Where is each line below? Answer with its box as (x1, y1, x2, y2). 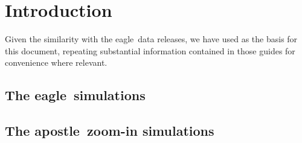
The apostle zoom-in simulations (5, 121, 214, 140)
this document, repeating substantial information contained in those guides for (5, 44, 295, 57)
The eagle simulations (5, 86, 146, 104)
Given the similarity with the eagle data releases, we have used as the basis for (5, 33, 298, 45)
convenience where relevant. (5, 56, 108, 69)
